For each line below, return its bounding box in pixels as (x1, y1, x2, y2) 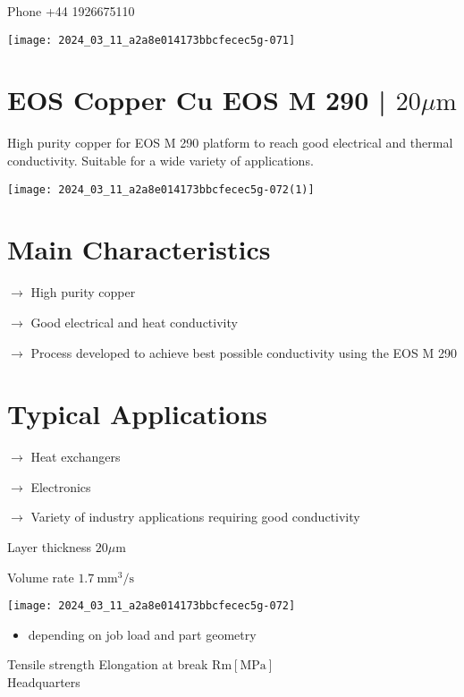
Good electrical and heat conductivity (30, 312, 238, 331)
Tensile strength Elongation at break (7, 655, 208, 674)
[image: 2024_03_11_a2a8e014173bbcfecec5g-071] (7, 33, 296, 47)
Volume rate (7, 567, 74, 586)
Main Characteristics (7, 231, 271, 268)
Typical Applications (7, 395, 268, 432)
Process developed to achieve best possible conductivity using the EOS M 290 (30, 343, 457, 361)
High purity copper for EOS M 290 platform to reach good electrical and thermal (7, 133, 453, 152)
